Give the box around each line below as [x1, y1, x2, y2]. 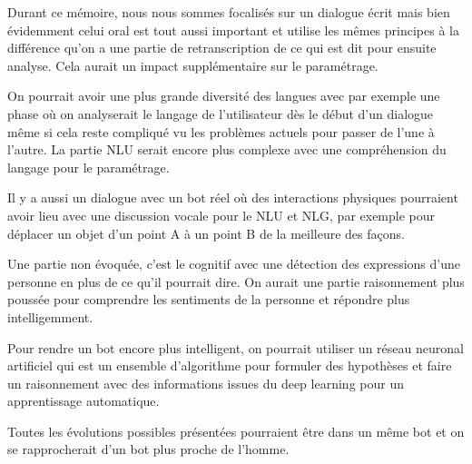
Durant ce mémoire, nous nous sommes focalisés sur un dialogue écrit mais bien [7, 3, 450, 21]
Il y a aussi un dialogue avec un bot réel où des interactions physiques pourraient [7, 188, 458, 207]
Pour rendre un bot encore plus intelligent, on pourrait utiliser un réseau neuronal [7, 338, 464, 357]
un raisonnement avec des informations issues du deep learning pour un [7, 373, 404, 392]
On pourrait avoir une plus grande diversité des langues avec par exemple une [7, 86, 440, 105]
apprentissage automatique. [7, 391, 160, 410]
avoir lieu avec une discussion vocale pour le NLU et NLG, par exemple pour [7, 205, 436, 224]
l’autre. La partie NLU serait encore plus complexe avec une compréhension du [7, 140, 447, 159]
